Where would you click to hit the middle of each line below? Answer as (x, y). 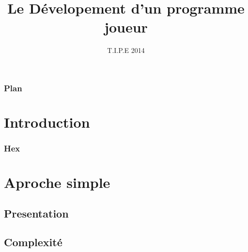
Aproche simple (57, 182)
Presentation (36, 213)
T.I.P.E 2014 (126, 50)
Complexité (33, 242)
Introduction (47, 122)
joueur (126, 27)
